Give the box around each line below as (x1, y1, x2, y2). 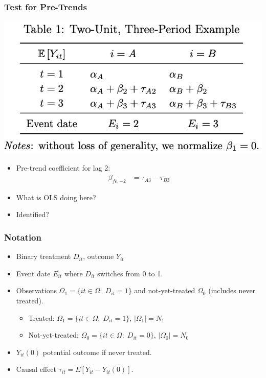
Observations (16, 285, 57, 296)
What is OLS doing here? (16, 192, 96, 202)
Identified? (16, 209, 49, 220)
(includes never (208, 285, 256, 296)
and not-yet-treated (134, 285, 195, 296)
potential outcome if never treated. (42, 346, 152, 357)
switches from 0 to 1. (97, 268, 163, 278)
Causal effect (16, 364, 57, 374)
